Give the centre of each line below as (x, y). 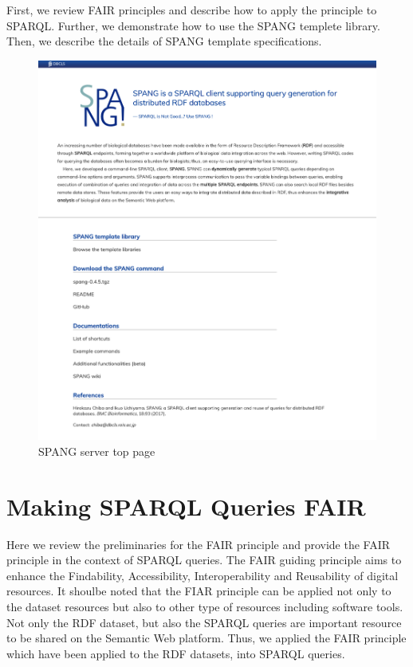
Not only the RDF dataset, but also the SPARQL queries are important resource (204, 622)
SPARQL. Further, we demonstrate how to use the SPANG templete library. (193, 25)
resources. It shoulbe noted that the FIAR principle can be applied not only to (199, 591)
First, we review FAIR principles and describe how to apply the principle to (192, 10)
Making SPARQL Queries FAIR (186, 506)
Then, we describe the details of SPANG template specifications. (164, 41)
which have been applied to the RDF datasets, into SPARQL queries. (176, 653)
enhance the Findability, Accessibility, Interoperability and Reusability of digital (203, 575)
